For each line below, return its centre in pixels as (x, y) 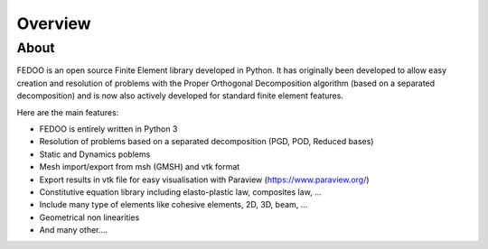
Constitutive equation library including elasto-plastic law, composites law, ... (181, 192)
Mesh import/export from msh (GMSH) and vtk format (140, 167)
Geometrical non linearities (89, 217)
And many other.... (74, 230)
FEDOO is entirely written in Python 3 (108, 129)
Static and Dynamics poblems (95, 154)
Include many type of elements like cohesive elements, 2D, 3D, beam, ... (174, 205)
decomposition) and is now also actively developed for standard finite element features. (180, 96)
